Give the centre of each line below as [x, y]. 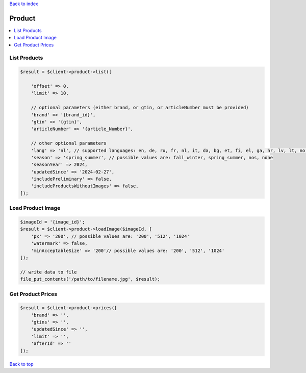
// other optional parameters [69, 143]
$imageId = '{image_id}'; [53, 222]
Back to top [21, 364]
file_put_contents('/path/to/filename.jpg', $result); [90, 279]
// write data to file [48, 272]
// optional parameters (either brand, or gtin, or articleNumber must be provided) [140, 108]
